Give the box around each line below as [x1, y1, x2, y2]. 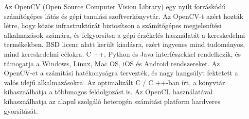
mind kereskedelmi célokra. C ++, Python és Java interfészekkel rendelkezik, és [4, 48, 241, 59]
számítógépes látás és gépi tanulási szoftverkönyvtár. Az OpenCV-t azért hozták [4, 11, 244, 21]
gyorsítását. [4, 105, 38, 116]
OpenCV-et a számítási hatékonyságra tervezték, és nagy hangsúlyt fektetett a [4, 68, 238, 78]
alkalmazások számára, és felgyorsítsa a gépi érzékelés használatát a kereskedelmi [4, 30, 245, 40]
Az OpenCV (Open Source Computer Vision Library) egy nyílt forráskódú [4, 1, 226, 11]
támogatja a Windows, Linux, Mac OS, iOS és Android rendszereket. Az [4, 58, 220, 68]
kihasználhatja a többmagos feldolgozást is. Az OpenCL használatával [4, 87, 213, 97]
